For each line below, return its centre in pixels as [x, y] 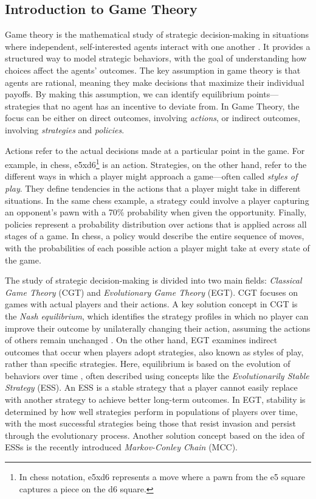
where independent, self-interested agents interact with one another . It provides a [158, 46]
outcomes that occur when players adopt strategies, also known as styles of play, [154, 351]
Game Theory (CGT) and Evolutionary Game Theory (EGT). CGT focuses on [152, 292]
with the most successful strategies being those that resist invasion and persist [150, 423]
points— [263, 94]
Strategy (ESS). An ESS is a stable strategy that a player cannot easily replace [151, 387]
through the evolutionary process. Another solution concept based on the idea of [155, 435]
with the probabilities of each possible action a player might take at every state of [157, 247]
